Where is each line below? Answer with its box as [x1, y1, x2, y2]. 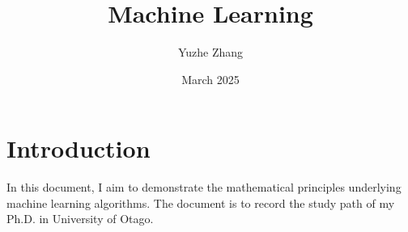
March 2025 [181, 70, 240, 87]
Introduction [6, 132, 151, 165]
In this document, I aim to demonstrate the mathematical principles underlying [6, 179, 402, 196]
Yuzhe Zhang [177, 44, 244, 61]
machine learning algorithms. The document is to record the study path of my [6, 194, 395, 211]
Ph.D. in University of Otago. [6, 210, 154, 227]
